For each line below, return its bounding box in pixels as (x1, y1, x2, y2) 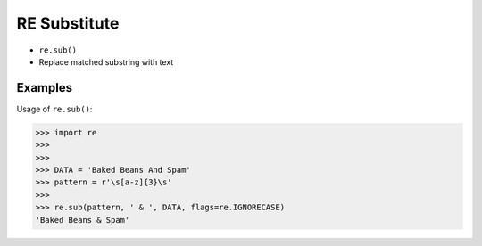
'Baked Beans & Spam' (35, 215, 130, 225)
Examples (16, 80, 73, 95)
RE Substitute (16, 13, 120, 33)
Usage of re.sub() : (16, 103, 93, 114)
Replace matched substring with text (38, 56, 174, 67)
